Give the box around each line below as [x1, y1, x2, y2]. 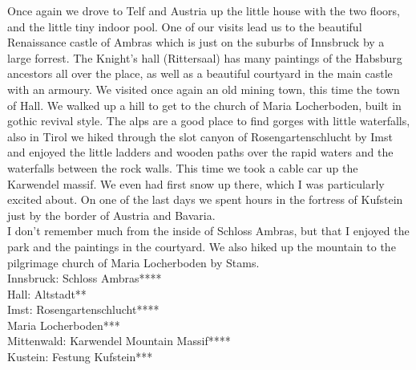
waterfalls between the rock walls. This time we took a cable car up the [7, 159, 358, 176]
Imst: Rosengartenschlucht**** [7, 301, 160, 318]
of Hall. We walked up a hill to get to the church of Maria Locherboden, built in [7, 96, 402, 113]
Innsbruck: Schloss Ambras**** [7, 270, 162, 287]
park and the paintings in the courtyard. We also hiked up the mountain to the [7, 238, 396, 254]
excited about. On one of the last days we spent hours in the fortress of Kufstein [7, 191, 403, 208]
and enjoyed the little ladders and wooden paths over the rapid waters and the [7, 144, 394, 161]
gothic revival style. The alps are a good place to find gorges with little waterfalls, [7, 112, 410, 129]
